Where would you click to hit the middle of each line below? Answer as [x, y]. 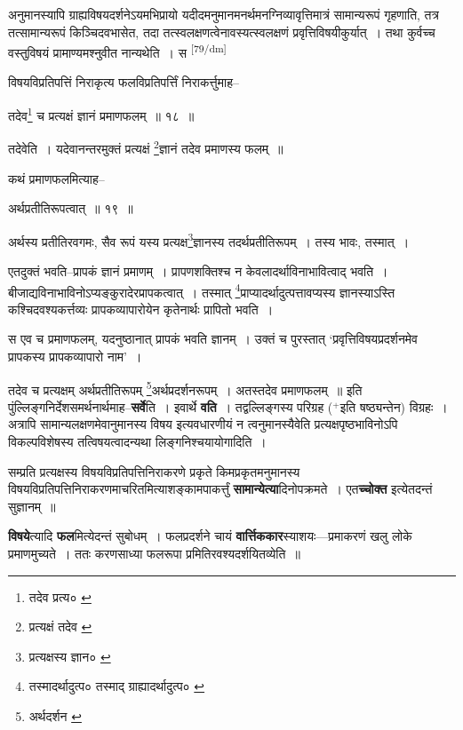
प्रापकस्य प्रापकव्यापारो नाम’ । [75, 356]
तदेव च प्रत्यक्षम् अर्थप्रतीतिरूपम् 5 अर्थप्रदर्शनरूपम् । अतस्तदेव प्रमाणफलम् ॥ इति [185, 388]
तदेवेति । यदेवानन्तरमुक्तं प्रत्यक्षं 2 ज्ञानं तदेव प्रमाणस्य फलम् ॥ [146, 147]
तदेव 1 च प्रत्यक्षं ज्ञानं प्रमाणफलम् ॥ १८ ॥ [101, 114]
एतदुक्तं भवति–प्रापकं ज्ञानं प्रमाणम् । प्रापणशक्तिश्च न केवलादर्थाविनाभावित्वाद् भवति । [198, 270]
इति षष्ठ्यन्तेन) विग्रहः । [394, 406]
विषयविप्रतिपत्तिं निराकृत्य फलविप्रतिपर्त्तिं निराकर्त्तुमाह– [124, 82]
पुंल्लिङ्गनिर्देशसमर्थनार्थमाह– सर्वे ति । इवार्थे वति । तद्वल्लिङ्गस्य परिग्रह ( [171, 406]
